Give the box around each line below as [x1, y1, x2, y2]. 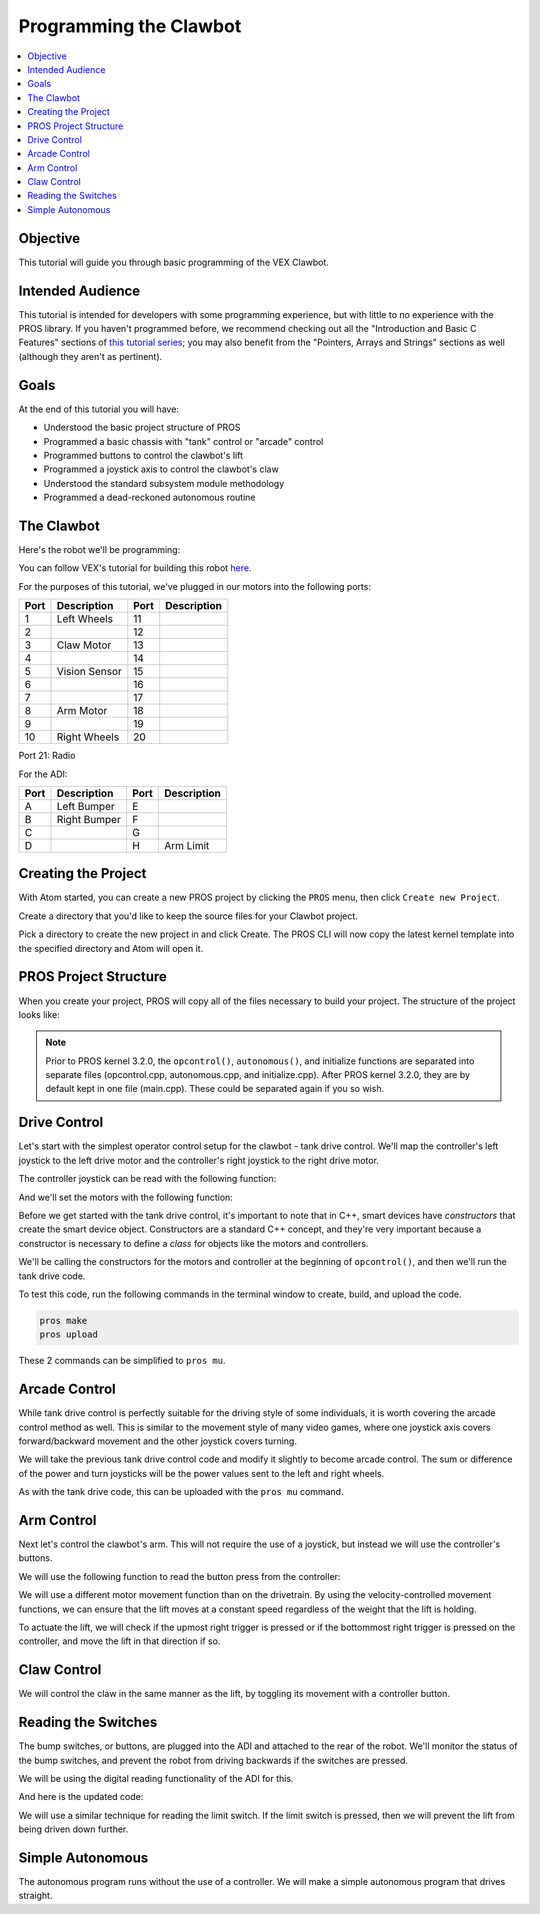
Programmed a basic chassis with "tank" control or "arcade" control [43, 435, 324, 447]
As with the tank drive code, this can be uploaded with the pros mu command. [18, 1486, 344, 1498]
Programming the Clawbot [18, 15, 242, 37]
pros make [39, 1315, 88, 1326]
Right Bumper [56, 812, 122, 826]
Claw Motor [56, 638, 112, 652]
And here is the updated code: [18, 1791, 144, 1803]
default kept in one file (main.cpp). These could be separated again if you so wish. [45, 1083, 385, 1095]
